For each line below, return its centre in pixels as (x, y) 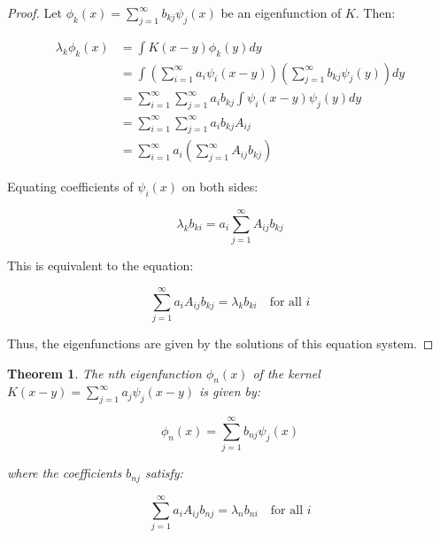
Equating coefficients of (70, 187)
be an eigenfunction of (281, 12)
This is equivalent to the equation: (100, 265)
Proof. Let (35, 12)
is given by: (230, 391)
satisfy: (164, 473)
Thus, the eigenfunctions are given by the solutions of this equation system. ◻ (220, 343)
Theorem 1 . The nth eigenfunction (104, 373)
